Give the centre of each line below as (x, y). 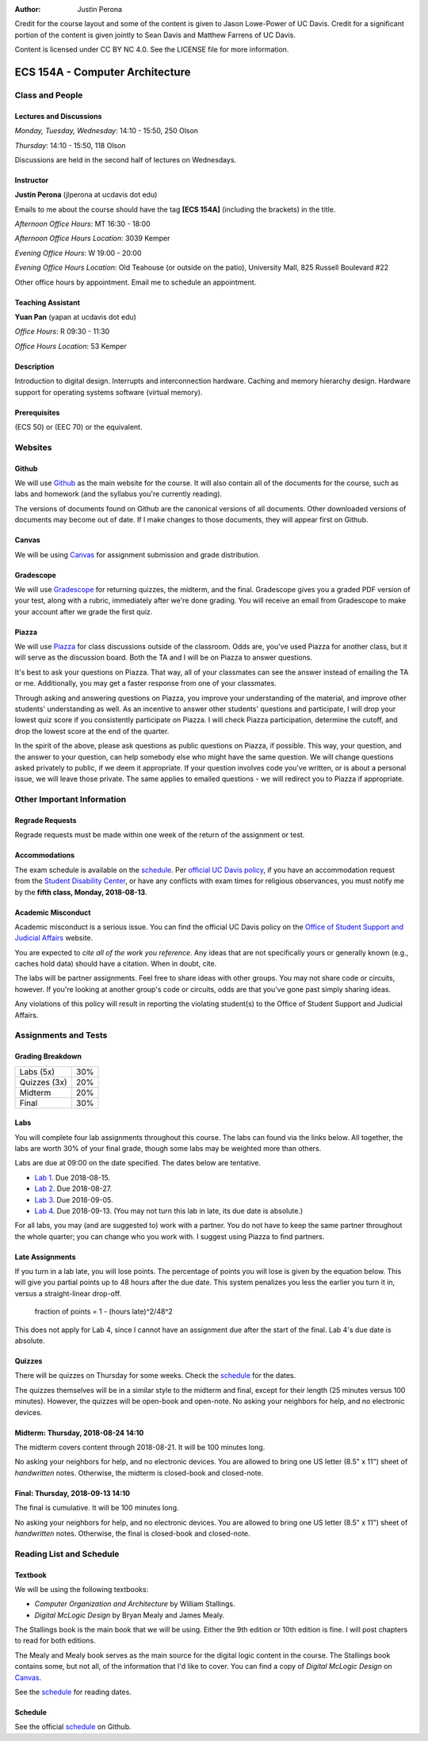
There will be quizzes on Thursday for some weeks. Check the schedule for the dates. (155, 1376)
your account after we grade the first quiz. (84, 611)
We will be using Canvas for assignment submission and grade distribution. (138, 554)
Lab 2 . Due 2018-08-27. (73, 1188)
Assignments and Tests (61, 1035)
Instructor (32, 180)
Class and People (49, 95)
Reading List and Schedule (67, 1554)
